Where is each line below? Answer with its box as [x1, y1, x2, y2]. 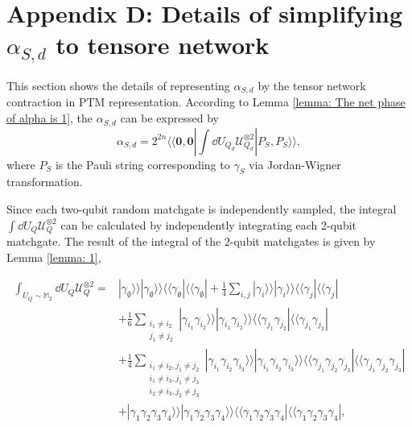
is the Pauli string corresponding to [55, 155, 230, 172]
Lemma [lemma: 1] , [6, 248, 101, 265]
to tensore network [56, 28, 270, 61]
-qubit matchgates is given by [229, 233, 376, 250]
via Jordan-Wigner [249, 155, 341, 172]
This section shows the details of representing [6, 77, 230, 94]
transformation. [6, 173, 83, 190]
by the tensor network [257, 77, 366, 94]
